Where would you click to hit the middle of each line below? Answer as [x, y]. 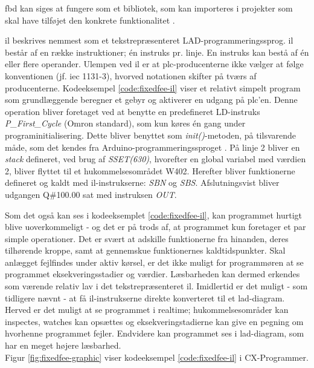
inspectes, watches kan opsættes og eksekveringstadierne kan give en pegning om [154, 321]
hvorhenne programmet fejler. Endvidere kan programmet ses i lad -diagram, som [155, 333]
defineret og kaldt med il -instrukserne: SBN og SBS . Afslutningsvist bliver [142, 182]
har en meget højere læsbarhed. [63, 345]
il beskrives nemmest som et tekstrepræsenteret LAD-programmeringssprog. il [149, 40]
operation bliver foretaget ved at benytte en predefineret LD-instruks [133, 111]
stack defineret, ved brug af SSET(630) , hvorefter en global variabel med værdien [155, 159]
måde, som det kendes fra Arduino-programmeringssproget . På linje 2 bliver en [152, 147]
